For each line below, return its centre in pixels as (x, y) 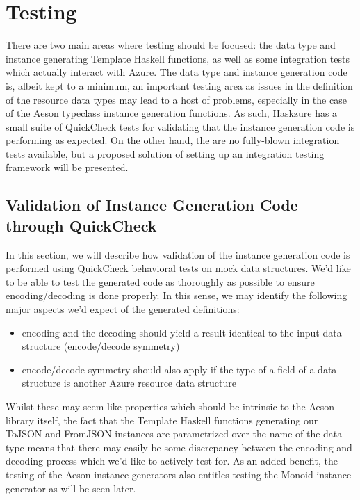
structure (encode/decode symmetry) (101, 346)
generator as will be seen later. (71, 488)
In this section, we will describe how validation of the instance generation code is (178, 254)
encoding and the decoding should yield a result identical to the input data (182, 332)
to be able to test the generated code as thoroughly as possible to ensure (160, 281)
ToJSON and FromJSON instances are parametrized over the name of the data (174, 434)
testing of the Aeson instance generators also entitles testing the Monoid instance (179, 474)
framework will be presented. (67, 167)
